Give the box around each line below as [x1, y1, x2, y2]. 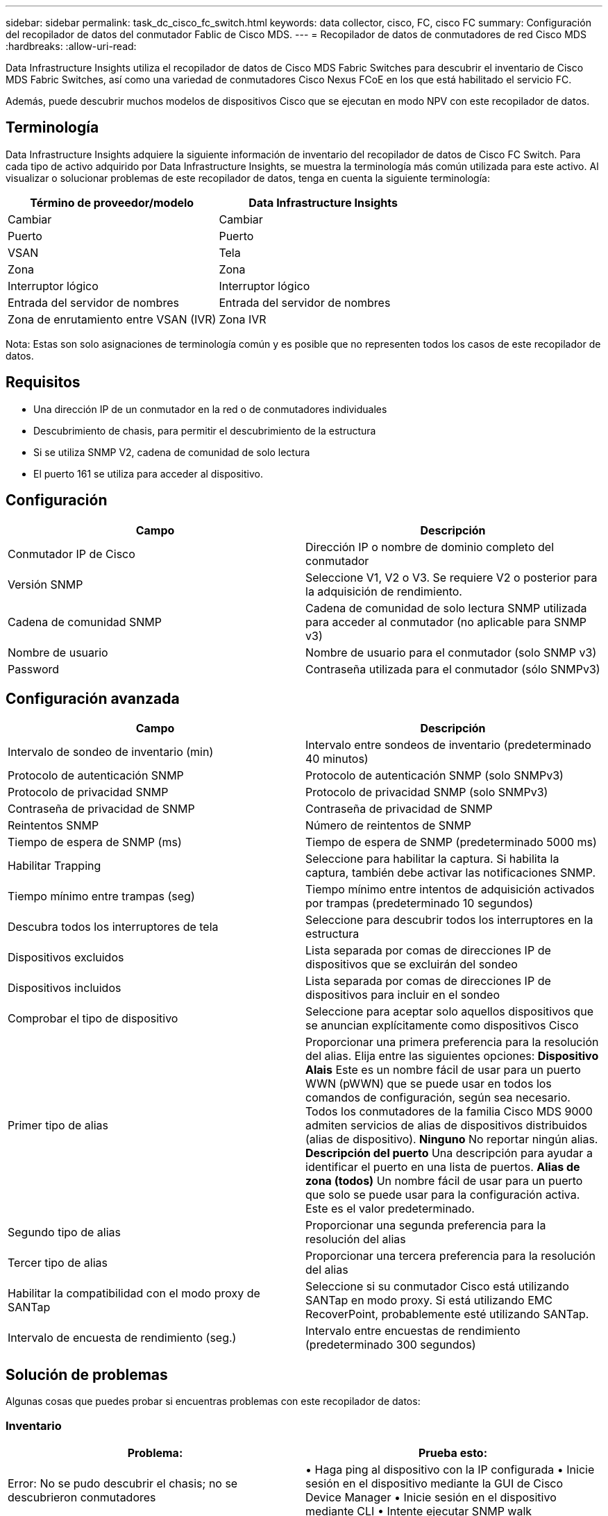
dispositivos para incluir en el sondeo [305, 988, 500, 1002]
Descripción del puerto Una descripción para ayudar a [305, 1146, 593, 1161]
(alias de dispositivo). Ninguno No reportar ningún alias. [305, 1132, 598, 1147]
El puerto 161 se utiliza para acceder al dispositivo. [33, 467, 263, 480]
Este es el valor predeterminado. [305, 1202, 475, 1216]
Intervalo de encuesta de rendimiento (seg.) [8, 1331, 237, 1345]
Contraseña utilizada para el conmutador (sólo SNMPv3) [305, 662, 600, 676]
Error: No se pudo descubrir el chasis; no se [8, 1476, 238, 1490]
